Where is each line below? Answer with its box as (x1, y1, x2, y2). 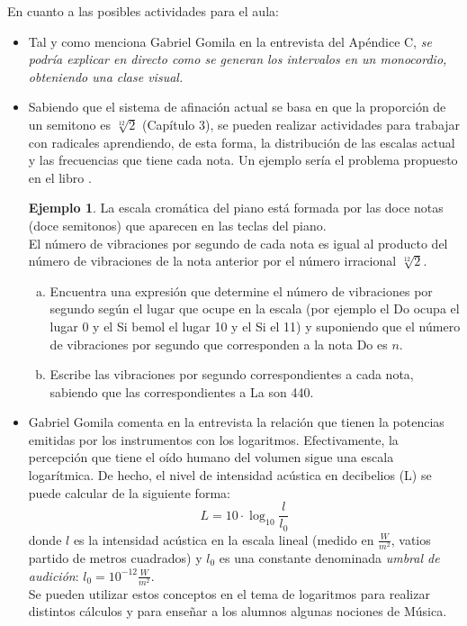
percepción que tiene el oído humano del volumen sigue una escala (28, 448, 394, 467)
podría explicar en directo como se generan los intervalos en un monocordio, (28, 50, 447, 68)
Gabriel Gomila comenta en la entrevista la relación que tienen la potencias (28, 413, 445, 431)
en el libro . (28, 168, 92, 186)
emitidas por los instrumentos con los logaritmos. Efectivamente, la (28, 430, 399, 449)
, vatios (391, 530, 431, 549)
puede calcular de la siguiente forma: (28, 483, 230, 502)
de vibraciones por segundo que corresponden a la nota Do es (49, 334, 388, 353)
